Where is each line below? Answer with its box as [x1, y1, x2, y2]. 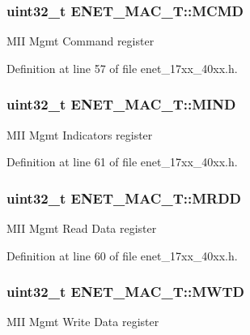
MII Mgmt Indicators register [6, 126, 153, 143]
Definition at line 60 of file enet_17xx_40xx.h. [6, 247, 238, 264]
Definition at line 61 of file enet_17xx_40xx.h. [6, 153, 238, 170]
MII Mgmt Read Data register [6, 220, 157, 237]
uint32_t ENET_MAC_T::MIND [6, 94, 236, 114]
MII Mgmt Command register [6, 32, 155, 49]
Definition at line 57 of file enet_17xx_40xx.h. [6, 59, 238, 76]
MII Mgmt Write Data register [6, 313, 159, 330]
